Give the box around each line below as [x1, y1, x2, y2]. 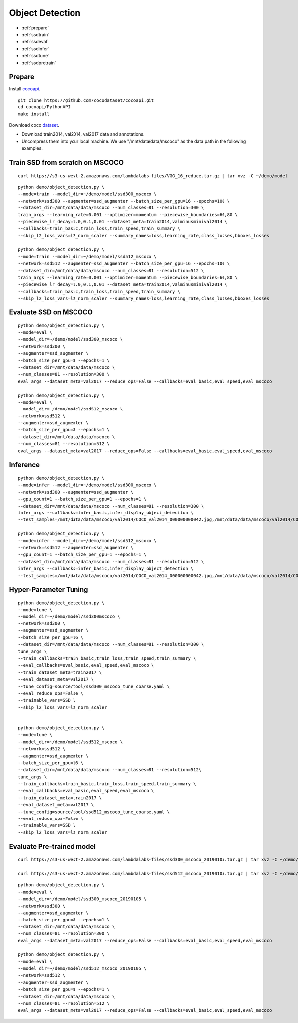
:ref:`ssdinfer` [21, 45, 50, 52]
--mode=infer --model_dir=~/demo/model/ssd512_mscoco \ [18, 538, 157, 543]
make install [18, 111, 50, 117]
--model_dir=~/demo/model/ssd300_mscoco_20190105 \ [18, 896, 147, 902]
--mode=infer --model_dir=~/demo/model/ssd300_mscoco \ [18, 482, 157, 488]
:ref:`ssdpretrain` [21, 60, 56, 66]
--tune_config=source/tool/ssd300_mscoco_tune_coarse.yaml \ [18, 683, 170, 689]
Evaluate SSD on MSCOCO [9, 308, 93, 316]
